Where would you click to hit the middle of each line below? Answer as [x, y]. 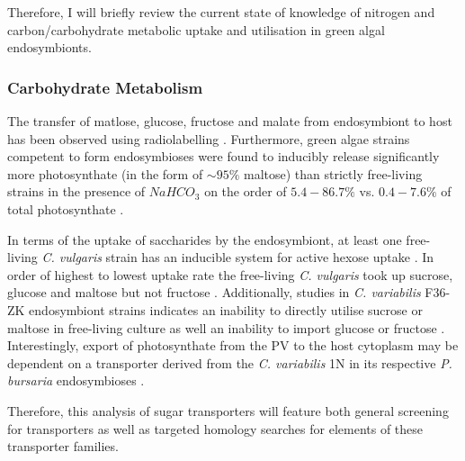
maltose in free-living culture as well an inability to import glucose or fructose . [226, 327]
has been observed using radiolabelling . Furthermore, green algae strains [209, 138]
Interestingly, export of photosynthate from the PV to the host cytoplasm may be [233, 345]
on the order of [246, 191]
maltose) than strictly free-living [333, 173]
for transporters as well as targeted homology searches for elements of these [215, 428]
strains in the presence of [76, 191]
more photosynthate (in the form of [105, 173]
